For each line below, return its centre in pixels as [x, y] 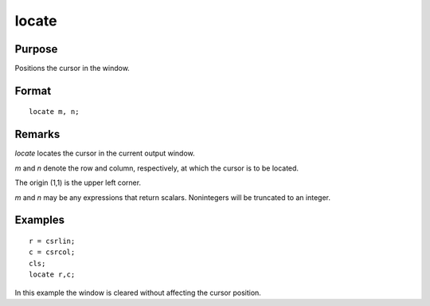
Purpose [36, 49]
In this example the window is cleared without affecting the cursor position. [138, 292]
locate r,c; [52, 275]
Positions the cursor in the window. [72, 69]
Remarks [37, 134]
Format [33, 90]
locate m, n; [54, 112]
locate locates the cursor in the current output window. [105, 153]
